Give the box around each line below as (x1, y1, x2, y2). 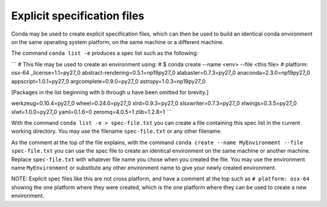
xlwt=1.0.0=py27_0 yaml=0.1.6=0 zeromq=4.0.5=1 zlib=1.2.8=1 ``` (11, 108, 172, 115)
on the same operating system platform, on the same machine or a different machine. (11, 38, 224, 45)
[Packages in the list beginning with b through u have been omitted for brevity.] (11, 88, 209, 96)
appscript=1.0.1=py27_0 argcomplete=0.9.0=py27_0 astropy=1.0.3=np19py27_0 (11, 77, 206, 84)
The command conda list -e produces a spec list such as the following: (11, 49, 199, 57)
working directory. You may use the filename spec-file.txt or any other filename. (11, 127, 222, 135)
